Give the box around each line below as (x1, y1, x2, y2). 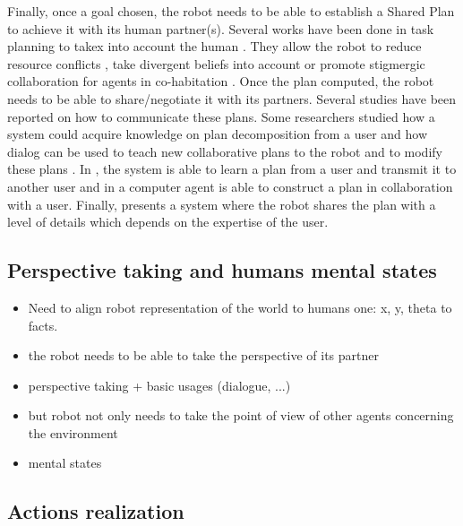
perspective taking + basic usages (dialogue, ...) (28, 375, 291, 394)
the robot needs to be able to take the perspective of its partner (28, 346, 379, 365)
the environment (28, 423, 118, 442)
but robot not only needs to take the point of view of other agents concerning (28, 406, 454, 425)
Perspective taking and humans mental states (7, 256, 437, 284)
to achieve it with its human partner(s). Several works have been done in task (7, 19, 434, 38)
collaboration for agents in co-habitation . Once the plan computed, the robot (7, 72, 434, 91)
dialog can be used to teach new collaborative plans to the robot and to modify (7, 142, 442, 160)
